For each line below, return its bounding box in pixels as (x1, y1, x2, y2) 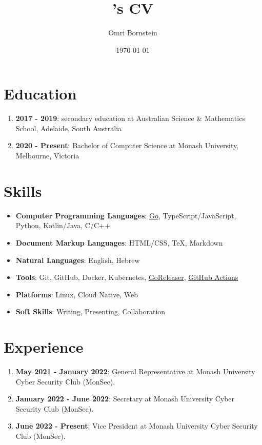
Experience (4, 336, 84, 357)
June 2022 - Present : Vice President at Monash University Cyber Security (15, 420, 258, 431)
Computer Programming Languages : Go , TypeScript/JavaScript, (15, 210, 236, 220)
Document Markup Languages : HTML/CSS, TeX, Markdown (15, 237, 223, 248)
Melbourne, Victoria (15, 150, 79, 161)
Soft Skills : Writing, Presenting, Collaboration (15, 306, 166, 317)
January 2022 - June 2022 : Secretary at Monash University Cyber (15, 393, 235, 404)
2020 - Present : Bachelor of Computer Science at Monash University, (15, 140, 239, 151)
